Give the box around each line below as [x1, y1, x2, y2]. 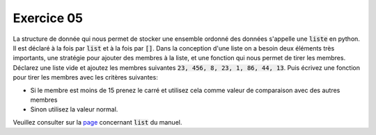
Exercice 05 [13, 10, 84, 26]
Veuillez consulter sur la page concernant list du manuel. [13, 118, 182, 126]
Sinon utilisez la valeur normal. [30, 105, 118, 114]
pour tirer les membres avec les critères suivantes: [13, 73, 158, 82]
